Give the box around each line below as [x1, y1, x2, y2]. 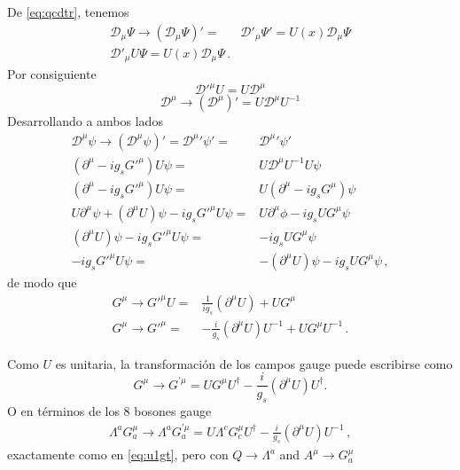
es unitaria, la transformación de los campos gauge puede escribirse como [55, 354, 453, 372]
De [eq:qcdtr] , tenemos [7, 3, 129, 20]
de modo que [7, 272, 77, 291]
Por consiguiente [7, 65, 97, 83]
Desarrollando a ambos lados [7, 112, 163, 130]
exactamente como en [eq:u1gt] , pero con [7, 445, 229, 464]
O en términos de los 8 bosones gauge [7, 402, 212, 420]
